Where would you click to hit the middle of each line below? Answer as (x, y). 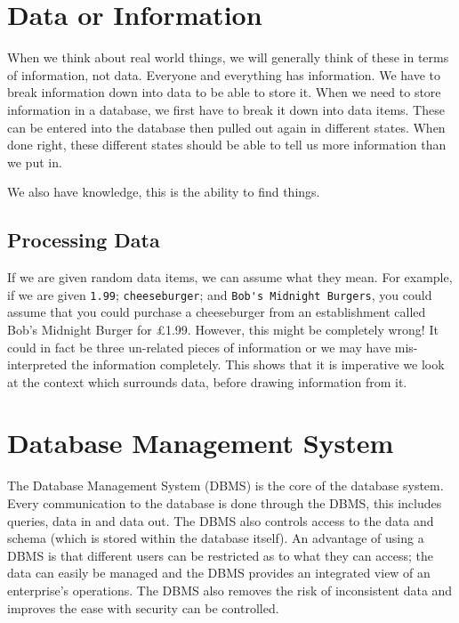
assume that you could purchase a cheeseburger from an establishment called (217, 312)
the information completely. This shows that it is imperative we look (258, 364)
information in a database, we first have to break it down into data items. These (226, 109)
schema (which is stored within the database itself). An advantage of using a (216, 538)
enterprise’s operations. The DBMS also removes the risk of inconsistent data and (230, 590)
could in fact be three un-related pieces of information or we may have (199, 347)
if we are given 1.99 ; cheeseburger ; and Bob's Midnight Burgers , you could (220, 294)
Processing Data (84, 240)
